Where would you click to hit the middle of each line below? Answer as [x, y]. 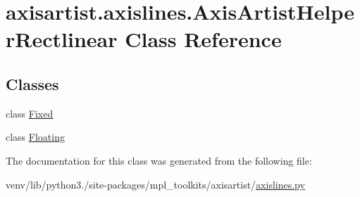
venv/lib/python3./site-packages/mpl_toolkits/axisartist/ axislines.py [155, 184]
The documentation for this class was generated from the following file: [159, 160]
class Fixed [30, 113]
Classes [32, 83]
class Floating [35, 137]
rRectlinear [62, 39]
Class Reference [203, 39]
